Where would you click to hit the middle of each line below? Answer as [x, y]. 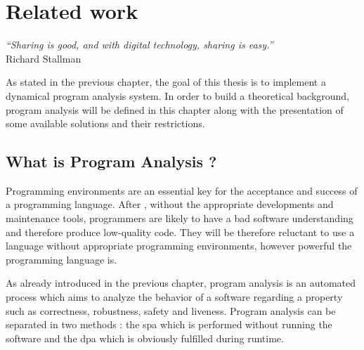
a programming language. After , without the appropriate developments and [170, 204]
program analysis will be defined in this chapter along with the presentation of [175, 109]
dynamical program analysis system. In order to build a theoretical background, [178, 95]
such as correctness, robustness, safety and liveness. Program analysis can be [171, 310]
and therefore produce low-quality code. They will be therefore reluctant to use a [180, 232]
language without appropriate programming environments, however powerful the [179, 246]
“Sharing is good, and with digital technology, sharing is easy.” [139, 45]
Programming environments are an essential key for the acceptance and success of [182, 190]
